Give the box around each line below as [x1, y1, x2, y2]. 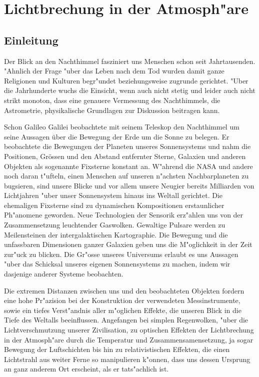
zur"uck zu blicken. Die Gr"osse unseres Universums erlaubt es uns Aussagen [4, 248, 238, 259]
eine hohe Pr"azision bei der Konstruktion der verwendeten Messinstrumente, [4, 295, 240, 305]
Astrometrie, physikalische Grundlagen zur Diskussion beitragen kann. [4, 104, 220, 115]
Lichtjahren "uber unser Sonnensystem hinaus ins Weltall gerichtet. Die [4, 190, 223, 200]
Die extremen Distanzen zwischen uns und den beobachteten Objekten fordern [4, 285, 244, 295]
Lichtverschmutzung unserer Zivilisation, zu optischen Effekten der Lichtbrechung [4, 324, 254, 335]
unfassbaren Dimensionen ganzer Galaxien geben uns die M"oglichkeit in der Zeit [4, 239, 252, 249]
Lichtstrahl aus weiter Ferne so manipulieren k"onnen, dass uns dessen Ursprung [4, 353, 250, 364]
